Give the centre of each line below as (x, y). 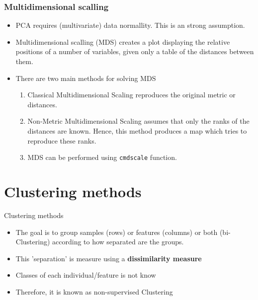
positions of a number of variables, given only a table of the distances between (135, 51)
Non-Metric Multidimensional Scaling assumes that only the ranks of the (138, 121)
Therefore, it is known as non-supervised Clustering (94, 291)
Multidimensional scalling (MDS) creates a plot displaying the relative (123, 41)
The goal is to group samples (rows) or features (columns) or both (117, 232)
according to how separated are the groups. (118, 242)
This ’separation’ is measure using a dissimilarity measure (109, 258)
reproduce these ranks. (62, 140)
